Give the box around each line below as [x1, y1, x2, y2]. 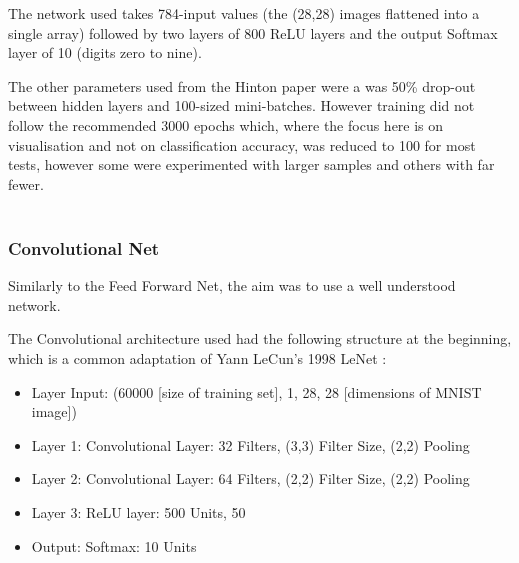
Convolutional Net [8, 235, 160, 260]
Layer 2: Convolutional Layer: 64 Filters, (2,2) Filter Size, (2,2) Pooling [31, 468, 470, 489]
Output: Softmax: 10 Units [31, 535, 197, 556]
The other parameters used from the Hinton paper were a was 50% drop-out [8, 75, 476, 96]
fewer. [8, 173, 44, 194]
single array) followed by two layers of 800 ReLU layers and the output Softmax [8, 22, 498, 43]
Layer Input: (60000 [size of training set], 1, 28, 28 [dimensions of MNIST [31, 381, 482, 402]
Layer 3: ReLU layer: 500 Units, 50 [31, 501, 246, 522]
